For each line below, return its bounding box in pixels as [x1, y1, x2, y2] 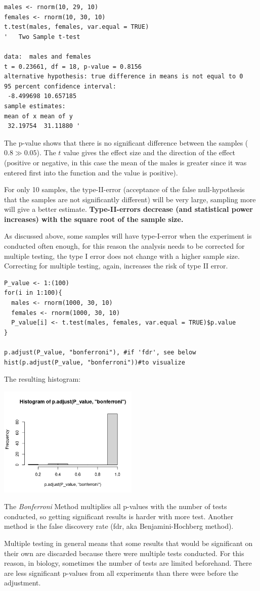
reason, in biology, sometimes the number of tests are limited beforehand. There [4, 558, 252, 568]
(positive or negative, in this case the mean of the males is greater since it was [4, 157, 247, 167]
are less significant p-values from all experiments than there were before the [4, 567, 238, 578]
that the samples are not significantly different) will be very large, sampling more [4, 194, 256, 204]
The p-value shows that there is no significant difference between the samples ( [4, 137, 248, 148]
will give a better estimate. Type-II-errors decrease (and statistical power [4, 204, 253, 214]
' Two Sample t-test [4, 33, 80, 40]
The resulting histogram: [4, 374, 81, 384]
